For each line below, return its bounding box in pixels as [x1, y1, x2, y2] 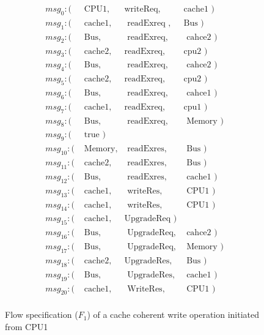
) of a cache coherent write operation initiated [87, 308, 260, 321]
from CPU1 [5, 320, 48, 333]
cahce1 [186, 88, 211, 97]
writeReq [124, 5, 158, 14]
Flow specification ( [5, 308, 78, 321]
